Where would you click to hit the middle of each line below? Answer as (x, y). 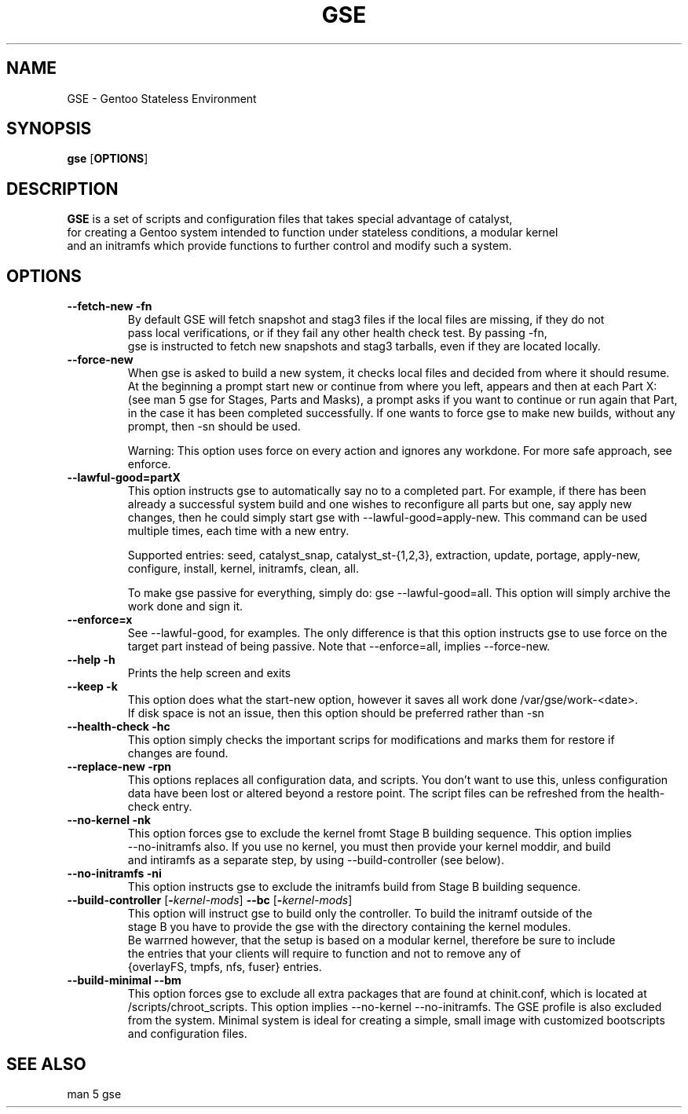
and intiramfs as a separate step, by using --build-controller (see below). (316, 860)
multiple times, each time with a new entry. (238, 531)
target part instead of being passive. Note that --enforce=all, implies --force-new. (339, 647)
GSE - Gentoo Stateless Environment (162, 98)
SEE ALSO (46, 1064)
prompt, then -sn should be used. (214, 427)
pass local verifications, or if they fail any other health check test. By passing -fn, (337, 333)
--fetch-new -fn (110, 306)
